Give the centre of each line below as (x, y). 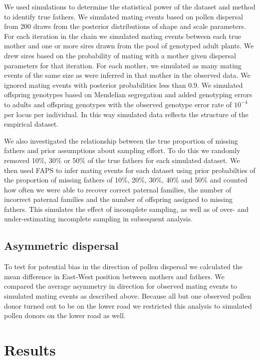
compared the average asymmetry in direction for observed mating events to (121, 286)
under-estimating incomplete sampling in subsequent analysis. (99, 219)
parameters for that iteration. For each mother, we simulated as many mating (123, 65)
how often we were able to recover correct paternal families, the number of (118, 189)
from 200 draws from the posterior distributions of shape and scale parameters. (125, 26)
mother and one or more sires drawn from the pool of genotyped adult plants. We (129, 46)
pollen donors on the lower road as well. (65, 315)
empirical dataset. (31, 124)
